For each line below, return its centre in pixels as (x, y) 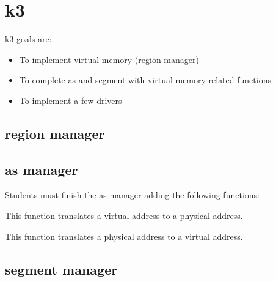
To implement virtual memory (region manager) (109, 59)
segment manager (61, 269)
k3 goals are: (28, 39)
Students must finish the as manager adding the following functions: (132, 195)
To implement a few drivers (71, 100)
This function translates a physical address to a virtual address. (124, 236)
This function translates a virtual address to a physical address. (124, 216)
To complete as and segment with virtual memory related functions (145, 80)
